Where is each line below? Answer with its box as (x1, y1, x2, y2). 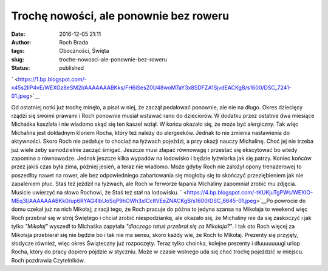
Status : (11, 64, 30, 72)
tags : (11, 47, 25, 55)
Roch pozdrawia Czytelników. (11, 256, 85, 264)
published (59, 64, 84, 72)
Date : (11, 30, 26, 38)
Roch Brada (59, 38, 89, 46)
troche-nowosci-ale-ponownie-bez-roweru (59, 55, 167, 63)
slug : (11, 55, 24, 63)
